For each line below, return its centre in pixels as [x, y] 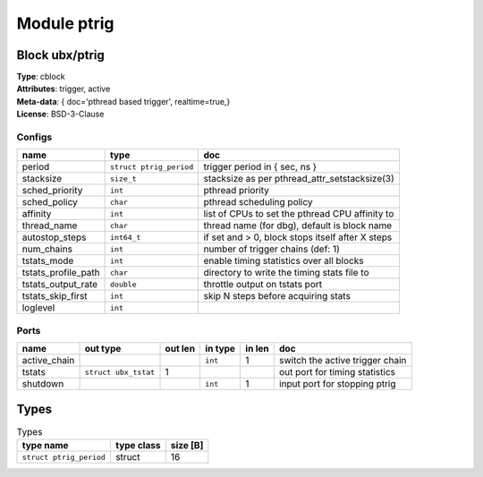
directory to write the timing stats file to [286, 273]
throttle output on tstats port [263, 285]
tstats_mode [48, 261]
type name [45, 446]
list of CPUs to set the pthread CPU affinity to [299, 214]
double [123, 284]
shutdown [43, 384]
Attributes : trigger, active [64, 89]
